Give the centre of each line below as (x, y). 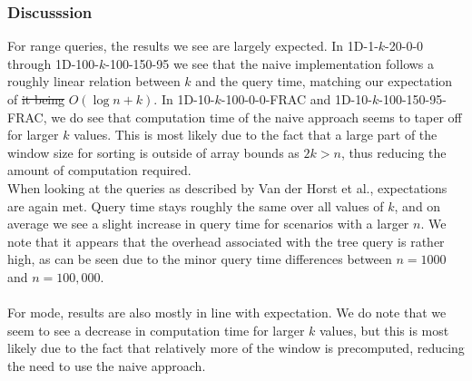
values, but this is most (384, 330)
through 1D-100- (53, 63)
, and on (418, 205)
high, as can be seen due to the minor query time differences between (200, 259)
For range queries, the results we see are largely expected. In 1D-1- (193, 46)
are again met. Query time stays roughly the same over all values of (196, 205)
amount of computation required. (99, 170)
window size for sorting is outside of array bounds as (153, 152)
